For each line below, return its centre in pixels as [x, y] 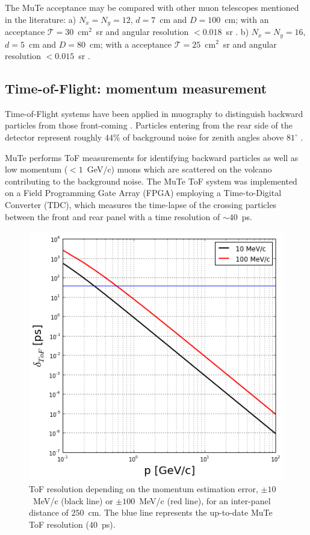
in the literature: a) [41, 19]
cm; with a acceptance [131, 44]
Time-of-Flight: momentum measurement [136, 88]
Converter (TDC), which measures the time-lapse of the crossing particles [141, 205]
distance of [49, 512]
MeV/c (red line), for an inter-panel [205, 500]
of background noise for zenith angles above [203, 137]
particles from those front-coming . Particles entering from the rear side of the [149, 125]
